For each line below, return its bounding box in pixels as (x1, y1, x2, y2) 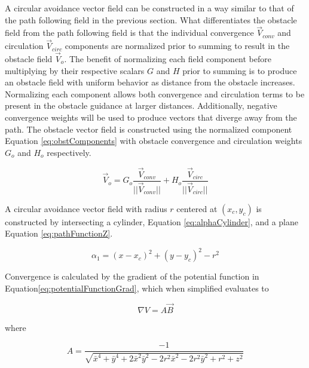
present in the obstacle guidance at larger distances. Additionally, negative (5, 99, 277, 112)
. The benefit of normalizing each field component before (64, 53, 271, 65)
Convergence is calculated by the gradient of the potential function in (5, 270, 259, 283)
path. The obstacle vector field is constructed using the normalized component (5, 122, 292, 135)
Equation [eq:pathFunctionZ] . (5, 227, 113, 240)
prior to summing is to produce (182, 64, 297, 76)
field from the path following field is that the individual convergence (5, 26, 254, 39)
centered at (176, 202, 218, 214)
